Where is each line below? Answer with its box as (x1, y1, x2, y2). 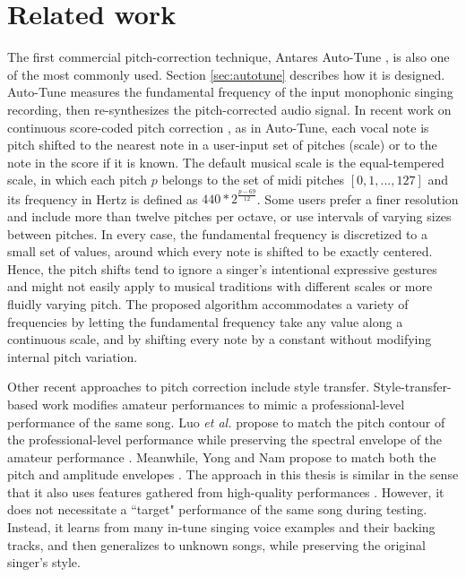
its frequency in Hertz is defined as (7, 189, 198, 208)
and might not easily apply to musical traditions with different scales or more (7, 277, 433, 296)
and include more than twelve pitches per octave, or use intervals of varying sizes (7, 206, 452, 225)
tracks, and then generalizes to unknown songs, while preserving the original (7, 535, 426, 554)
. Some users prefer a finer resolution (256, 189, 459, 208)
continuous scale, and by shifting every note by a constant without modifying (7, 330, 432, 349)
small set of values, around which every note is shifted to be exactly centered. (7, 242, 433, 261)
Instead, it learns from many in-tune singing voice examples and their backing (7, 518, 436, 537)
